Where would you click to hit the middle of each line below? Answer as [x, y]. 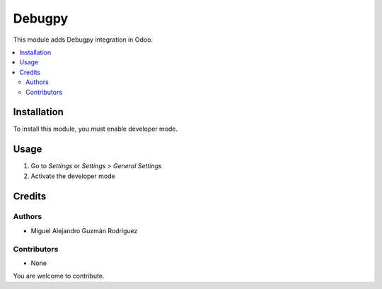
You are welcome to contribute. [59, 276]
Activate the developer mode [73, 176]
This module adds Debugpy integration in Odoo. [83, 40]
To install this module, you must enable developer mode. [95, 129]
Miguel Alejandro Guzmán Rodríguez [84, 230]
